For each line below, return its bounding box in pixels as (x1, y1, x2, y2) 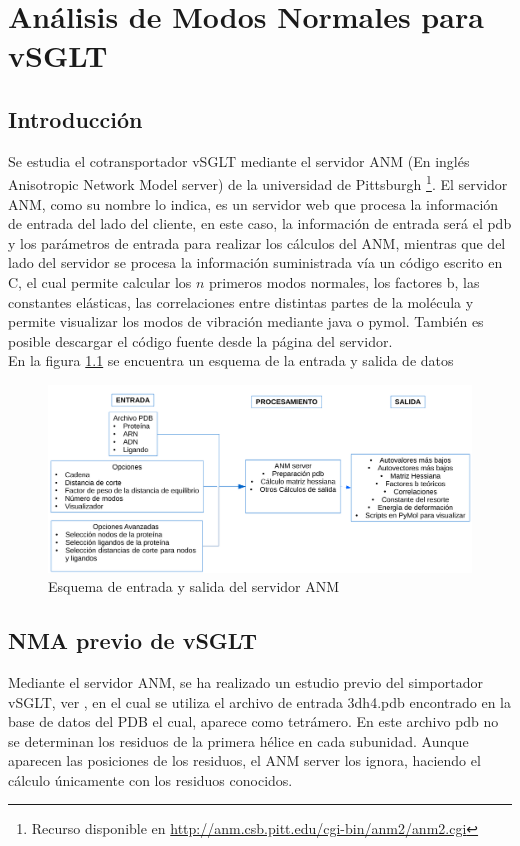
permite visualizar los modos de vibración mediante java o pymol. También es (8, 311, 484, 332)
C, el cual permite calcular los (8, 271, 192, 292)
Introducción (8, 103, 143, 134)
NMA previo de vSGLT (8, 625, 258, 656)
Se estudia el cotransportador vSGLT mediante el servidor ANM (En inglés (8, 150, 470, 171)
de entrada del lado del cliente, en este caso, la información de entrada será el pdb (8, 213, 512, 234)
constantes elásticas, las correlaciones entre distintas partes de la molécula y (8, 291, 474, 312)
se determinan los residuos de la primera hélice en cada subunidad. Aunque (8, 730, 469, 751)
